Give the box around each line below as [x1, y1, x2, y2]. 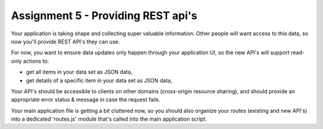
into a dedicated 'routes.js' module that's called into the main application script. [11, 115, 208, 122]
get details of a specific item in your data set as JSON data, [26, 76, 173, 84]
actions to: [23, 57, 49, 64]
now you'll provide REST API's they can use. [11, 38, 120, 45]
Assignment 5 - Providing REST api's [11, 9, 197, 22]
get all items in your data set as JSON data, [26, 69, 133, 76]
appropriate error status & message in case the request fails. [11, 96, 161, 103]
